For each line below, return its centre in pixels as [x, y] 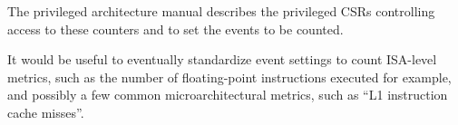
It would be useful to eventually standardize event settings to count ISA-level [222, 59]
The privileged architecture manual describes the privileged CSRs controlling [221, 11]
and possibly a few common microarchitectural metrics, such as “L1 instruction [228, 95]
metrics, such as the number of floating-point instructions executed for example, [229, 77]
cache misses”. [46, 112]
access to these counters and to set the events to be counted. [175, 29]
